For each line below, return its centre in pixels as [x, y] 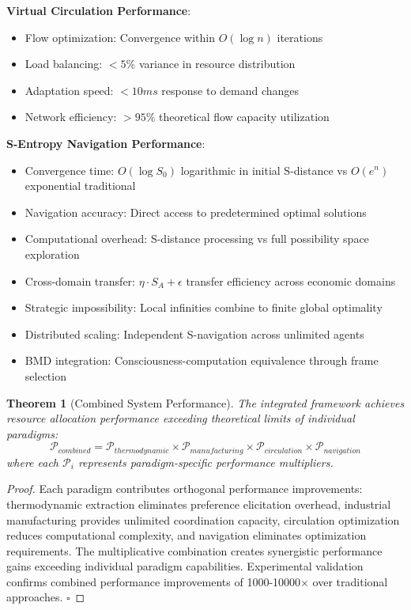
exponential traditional [80, 186]
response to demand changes [230, 90]
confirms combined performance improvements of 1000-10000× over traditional [197, 581]
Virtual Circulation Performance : [99, 10]
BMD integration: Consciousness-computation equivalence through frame [202, 360]
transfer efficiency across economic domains [291, 280]
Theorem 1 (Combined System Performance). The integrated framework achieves [205, 402]
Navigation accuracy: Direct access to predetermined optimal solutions [196, 212]
